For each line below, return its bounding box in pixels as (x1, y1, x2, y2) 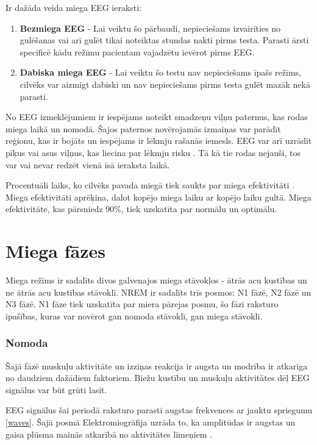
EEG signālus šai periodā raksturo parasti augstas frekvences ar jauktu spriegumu (5, 404, 313, 416)
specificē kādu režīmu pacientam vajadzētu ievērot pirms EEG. (20, 45, 255, 58)
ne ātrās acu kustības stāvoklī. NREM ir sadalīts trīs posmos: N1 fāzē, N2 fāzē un (5, 285, 312, 298)
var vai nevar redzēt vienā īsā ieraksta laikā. (5, 158, 170, 171)
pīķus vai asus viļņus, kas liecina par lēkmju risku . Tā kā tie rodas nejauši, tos (5, 146, 301, 158)
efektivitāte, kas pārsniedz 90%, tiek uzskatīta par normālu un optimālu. (5, 202, 277, 215)
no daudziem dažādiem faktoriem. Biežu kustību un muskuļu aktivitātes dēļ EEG (5, 371, 310, 384)
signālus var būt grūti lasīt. (5, 383, 107, 396)
